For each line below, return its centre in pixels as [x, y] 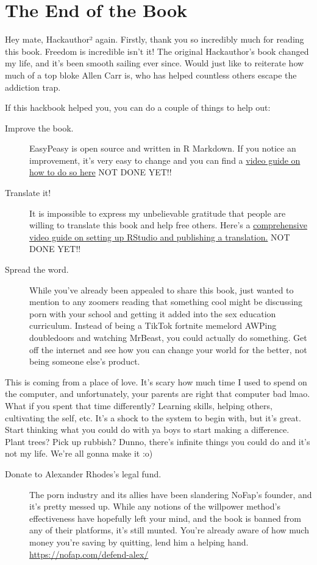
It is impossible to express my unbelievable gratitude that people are [158, 213]
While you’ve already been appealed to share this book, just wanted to [162, 290]
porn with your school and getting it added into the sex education [153, 313]
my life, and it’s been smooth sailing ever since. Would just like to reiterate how [155, 63]
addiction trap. [33, 87]
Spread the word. [37, 269]
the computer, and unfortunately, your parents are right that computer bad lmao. [158, 394]
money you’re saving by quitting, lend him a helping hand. [139, 542]
